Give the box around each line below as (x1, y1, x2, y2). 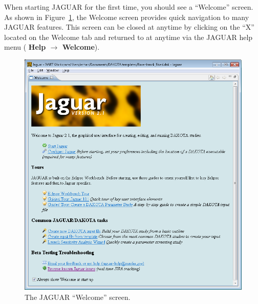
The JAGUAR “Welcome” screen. (25, 291, 131, 302)
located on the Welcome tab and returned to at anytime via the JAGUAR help (4, 31, 253, 42)
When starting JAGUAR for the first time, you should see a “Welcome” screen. (4, 2, 253, 12)
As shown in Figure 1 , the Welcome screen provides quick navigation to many (4, 11, 249, 22)
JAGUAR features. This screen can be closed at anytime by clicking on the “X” (4, 22, 254, 32)
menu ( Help (4, 42, 46, 52)
